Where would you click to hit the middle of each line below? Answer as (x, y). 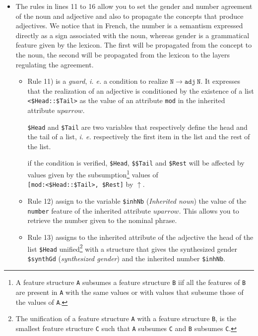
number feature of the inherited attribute (89, 210)
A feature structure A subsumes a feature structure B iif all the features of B (131, 282)
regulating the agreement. (55, 64)
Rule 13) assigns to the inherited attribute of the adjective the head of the (140, 237)
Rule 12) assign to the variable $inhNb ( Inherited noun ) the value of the (137, 201)
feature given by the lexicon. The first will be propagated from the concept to (134, 45)
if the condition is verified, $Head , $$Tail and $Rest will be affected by (136, 163)
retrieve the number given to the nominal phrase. (102, 220)
